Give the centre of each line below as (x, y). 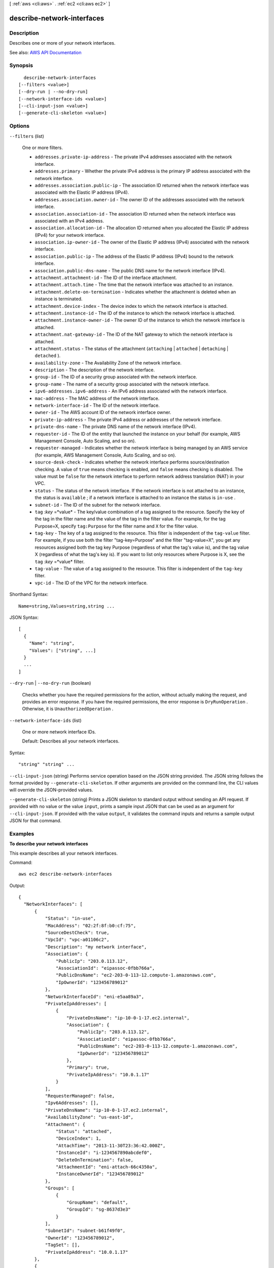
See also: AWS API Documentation (45, 52)
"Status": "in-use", (71, 919)
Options (20, 126)
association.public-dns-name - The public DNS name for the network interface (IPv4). (130, 270)
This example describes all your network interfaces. (63, 853)
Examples (22, 833)
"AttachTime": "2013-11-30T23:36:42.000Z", (111, 1146)
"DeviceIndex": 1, (79, 1138)
